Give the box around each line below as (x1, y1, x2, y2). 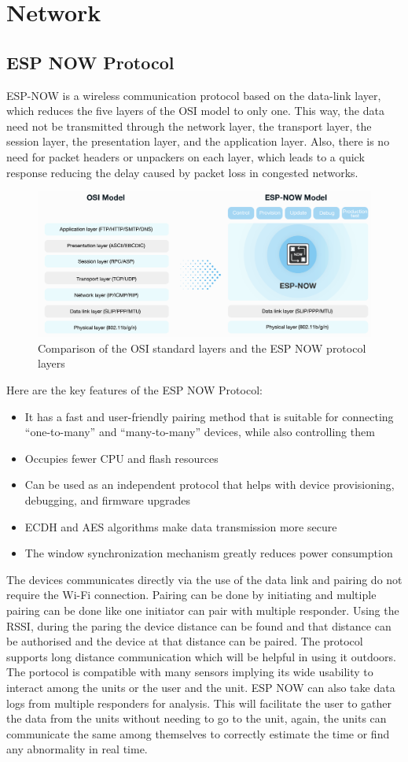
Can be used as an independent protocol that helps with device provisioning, (24, 476, 395, 493)
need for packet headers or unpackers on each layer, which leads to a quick (6, 148, 365, 165)
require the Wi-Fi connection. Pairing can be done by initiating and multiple (6, 586, 377, 603)
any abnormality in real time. (6, 741, 148, 757)
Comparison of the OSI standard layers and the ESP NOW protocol (38, 339, 366, 356)
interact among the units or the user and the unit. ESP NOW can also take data (6, 679, 395, 695)
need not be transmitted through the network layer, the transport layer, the (6, 117, 372, 134)
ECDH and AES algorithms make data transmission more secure (24, 518, 337, 535)
